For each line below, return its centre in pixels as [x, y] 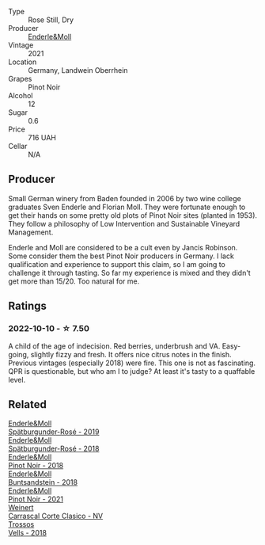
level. [17, 379]
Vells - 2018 [28, 533]
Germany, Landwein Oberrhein [78, 70]
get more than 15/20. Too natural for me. [74, 281]
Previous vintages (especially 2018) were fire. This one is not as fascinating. [132, 363]
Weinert [21, 508]
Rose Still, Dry [51, 20]
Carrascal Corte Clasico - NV [56, 516]
